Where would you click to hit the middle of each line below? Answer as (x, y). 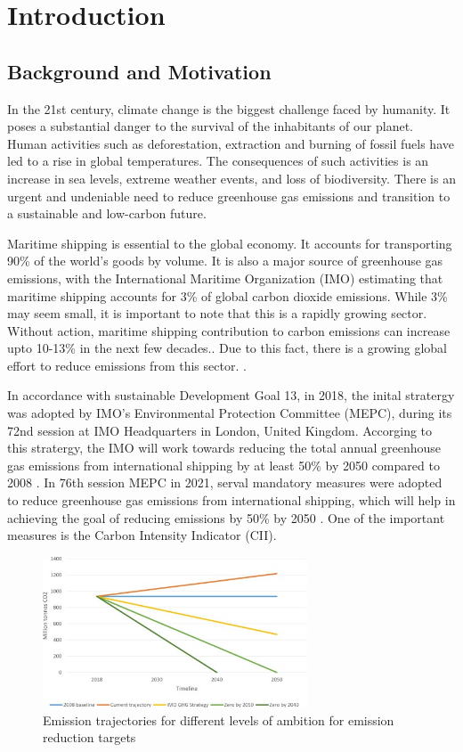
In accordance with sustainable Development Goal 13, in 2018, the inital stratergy (231, 395)
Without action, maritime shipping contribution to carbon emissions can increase (229, 330)
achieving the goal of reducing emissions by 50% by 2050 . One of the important (226, 517)
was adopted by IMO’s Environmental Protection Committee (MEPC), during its (230, 413)
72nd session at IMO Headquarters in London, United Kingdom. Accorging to (220, 430)
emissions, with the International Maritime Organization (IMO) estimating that (225, 278)
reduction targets (89, 737)
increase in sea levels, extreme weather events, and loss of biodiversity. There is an (231, 178)
